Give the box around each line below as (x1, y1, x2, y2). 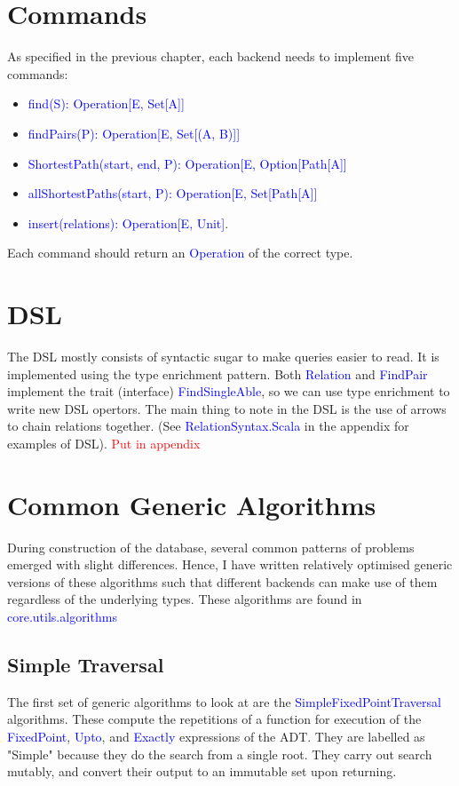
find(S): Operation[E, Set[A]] (28, 94, 185, 113)
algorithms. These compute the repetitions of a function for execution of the (7, 710, 422, 728)
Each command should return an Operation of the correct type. (7, 243, 353, 262)
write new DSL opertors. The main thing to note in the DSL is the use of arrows (7, 399, 447, 417)
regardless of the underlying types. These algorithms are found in (7, 590, 362, 608)
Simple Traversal (7, 651, 164, 679)
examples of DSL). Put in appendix (7, 433, 201, 452)
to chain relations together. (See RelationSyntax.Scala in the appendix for (7, 417, 409, 435)
